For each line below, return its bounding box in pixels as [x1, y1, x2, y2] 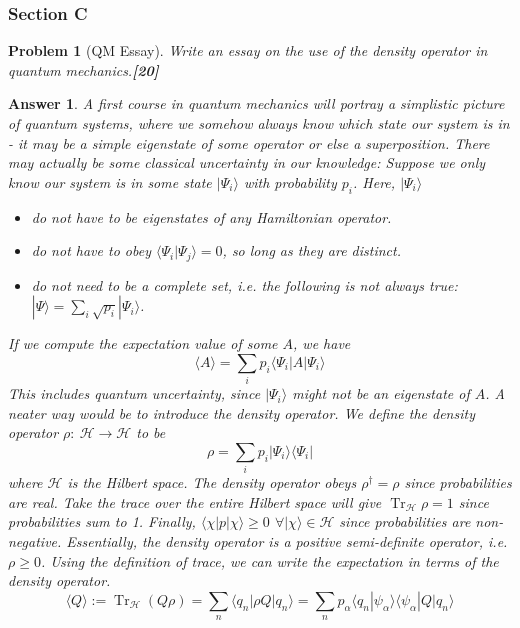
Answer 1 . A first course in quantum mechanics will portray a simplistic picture [8, 93, 505, 114]
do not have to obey [31, 240, 151, 261]
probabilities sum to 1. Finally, [8, 511, 196, 532]
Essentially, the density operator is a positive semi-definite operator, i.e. [66, 531, 508, 552]
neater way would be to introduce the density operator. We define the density [8, 402, 475, 423]
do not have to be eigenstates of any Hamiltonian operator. [31, 206, 392, 227]
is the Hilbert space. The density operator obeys [67, 472, 357, 493]
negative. [8, 531, 62, 552]
